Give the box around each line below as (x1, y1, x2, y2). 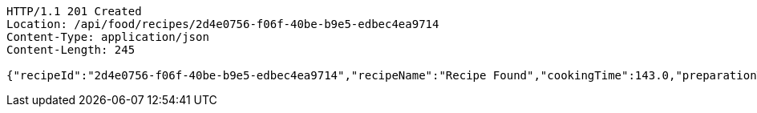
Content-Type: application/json (6, 30, 209, 43)
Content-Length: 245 (6, 43, 136, 56)
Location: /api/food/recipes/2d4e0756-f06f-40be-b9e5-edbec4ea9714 (6, 18, 439, 30)
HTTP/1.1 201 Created (6, 5, 142, 18)
